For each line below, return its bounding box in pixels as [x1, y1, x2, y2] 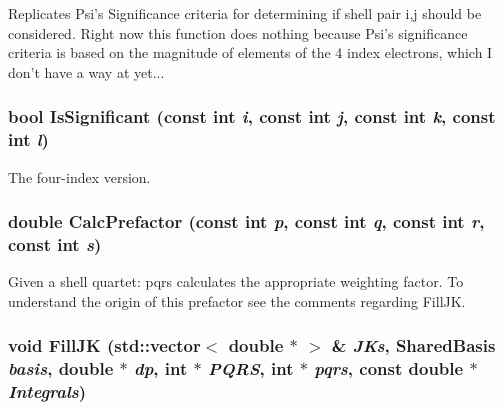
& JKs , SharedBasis [331, 333, 496, 358]
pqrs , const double [314, 356, 464, 381]
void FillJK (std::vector [8, 333, 201, 358]
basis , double [8, 356, 114, 381]
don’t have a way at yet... [8, 61, 165, 82]
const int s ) [8, 231, 102, 256]
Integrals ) [8, 379, 87, 404]
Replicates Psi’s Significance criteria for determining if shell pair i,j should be [8, 3, 482, 23]
